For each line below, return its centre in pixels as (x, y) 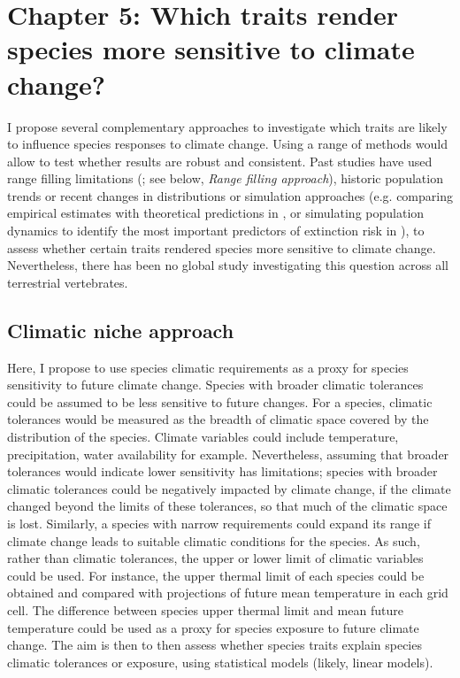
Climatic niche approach (121, 330)
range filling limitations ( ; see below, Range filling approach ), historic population (225, 178)
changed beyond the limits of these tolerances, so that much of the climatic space (227, 506)
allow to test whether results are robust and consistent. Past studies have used (220, 161)
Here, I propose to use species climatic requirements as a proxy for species (208, 367)
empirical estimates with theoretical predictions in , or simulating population (216, 213)
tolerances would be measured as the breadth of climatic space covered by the (218, 419)
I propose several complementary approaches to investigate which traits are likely (227, 126)
